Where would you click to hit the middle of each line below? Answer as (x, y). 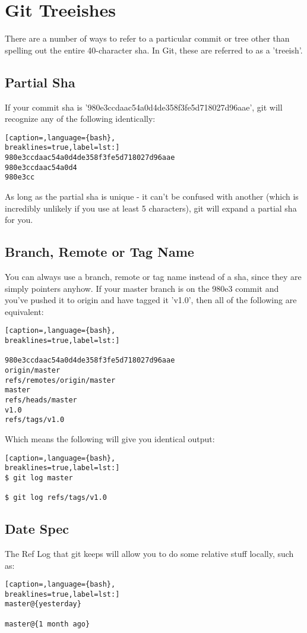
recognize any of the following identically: (80, 119)
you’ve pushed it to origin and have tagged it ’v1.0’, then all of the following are (151, 300)
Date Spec (37, 529)
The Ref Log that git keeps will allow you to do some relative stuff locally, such (149, 553)
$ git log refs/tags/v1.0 (56, 498)
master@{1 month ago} (48, 624)
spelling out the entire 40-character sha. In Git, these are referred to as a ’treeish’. (154, 50)
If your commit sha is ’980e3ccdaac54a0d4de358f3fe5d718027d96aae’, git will (144, 107)
